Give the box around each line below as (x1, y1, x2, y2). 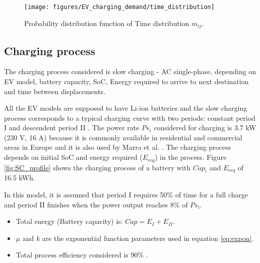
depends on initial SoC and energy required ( (4, 152, 143, 162)
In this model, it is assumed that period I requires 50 (4, 189, 167, 199)
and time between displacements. (4, 86, 105, 96)
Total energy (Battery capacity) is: (16, 216, 123, 226)
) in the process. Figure (155, 152, 227, 162)
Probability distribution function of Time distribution (24, 18, 189, 28)
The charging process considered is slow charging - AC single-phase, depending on (4, 66, 256, 77)
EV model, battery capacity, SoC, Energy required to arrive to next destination (4, 76, 249, 86)
